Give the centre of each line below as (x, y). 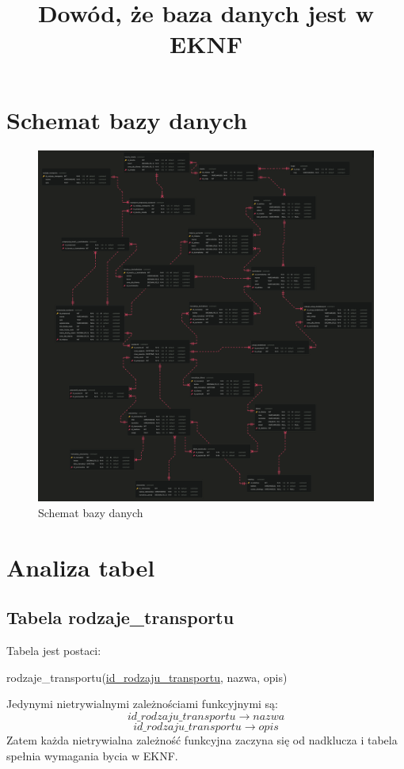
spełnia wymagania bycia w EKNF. (92, 755)
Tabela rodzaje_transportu (120, 617)
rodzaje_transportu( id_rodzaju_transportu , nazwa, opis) (147, 677)
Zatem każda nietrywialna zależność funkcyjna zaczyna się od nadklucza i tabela (202, 739)
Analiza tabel (81, 567)
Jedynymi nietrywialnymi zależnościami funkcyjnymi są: (143, 704)
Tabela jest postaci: (54, 651)
